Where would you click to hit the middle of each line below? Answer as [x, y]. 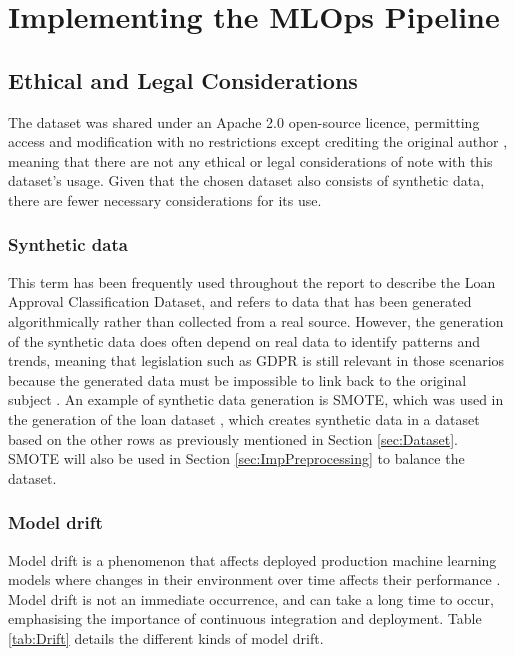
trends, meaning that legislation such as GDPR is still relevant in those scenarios [256, 360]
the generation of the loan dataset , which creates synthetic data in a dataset [244, 418]
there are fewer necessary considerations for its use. [165, 199]
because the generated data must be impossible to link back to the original [237, 379]
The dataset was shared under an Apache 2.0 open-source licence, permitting [244, 121]
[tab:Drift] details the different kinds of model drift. [166, 637]
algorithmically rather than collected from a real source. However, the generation [256, 320]
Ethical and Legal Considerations [183, 79]
